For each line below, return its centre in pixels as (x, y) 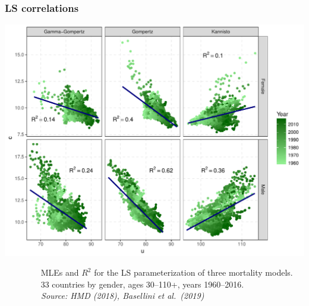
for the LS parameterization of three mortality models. (193, 272)
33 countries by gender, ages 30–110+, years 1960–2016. (142, 284)
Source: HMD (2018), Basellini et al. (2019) (123, 296)
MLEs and (60, 272)
